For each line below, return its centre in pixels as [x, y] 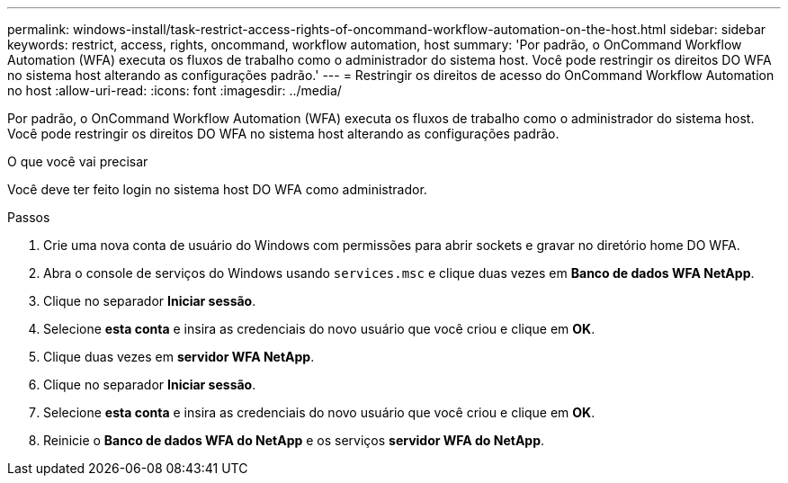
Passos [29, 217]
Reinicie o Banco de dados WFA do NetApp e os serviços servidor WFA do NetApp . [294, 440]
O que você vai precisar [78, 161]
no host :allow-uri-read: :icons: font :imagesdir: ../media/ [175, 90]
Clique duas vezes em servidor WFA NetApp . [179, 357]
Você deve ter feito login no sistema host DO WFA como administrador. [217, 189]
